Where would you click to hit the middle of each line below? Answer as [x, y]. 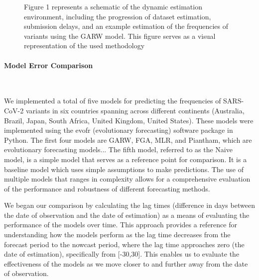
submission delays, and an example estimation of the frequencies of [126, 26]
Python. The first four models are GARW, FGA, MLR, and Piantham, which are [128, 140]
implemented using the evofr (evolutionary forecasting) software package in [119, 130]
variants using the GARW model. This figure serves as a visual [120, 36]
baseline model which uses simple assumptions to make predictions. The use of [124, 169]
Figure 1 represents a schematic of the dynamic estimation [113, 6]
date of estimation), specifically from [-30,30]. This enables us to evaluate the [122, 254]
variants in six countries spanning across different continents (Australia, [135, 110]
